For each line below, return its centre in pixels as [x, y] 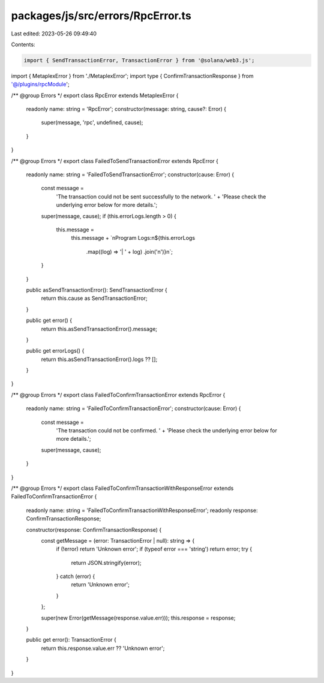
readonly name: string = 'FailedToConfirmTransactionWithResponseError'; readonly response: [142, 510]
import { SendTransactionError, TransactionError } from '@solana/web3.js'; [139, 60]
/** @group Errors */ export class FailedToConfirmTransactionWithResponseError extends [122, 488]
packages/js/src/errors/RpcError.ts [101, 16]
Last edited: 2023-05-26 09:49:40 [54, 34]
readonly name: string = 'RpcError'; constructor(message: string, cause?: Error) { [126, 109]
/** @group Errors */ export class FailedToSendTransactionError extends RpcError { [115, 161]
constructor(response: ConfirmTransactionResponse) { [94, 529]
